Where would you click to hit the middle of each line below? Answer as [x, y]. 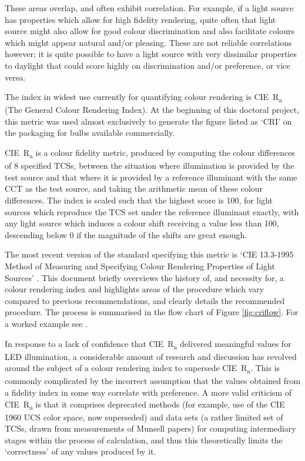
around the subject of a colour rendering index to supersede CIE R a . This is [143, 369]
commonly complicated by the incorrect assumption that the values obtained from [153, 381]
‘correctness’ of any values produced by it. [81, 451]
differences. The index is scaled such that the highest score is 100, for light [139, 200]
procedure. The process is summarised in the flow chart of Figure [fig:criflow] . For [152, 312]
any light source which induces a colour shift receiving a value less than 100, [142, 223]
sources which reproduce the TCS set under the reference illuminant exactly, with [152, 211]
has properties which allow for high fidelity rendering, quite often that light [140, 19]
